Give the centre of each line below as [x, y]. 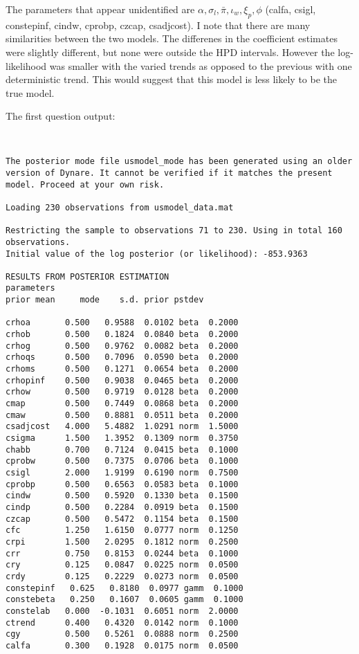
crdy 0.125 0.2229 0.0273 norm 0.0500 [122, 576]
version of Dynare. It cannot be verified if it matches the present [169, 173]
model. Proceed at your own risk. [85, 184]
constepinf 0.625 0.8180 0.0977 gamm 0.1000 [125, 588]
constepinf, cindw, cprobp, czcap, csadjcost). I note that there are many [158, 25]
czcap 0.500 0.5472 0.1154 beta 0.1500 [122, 519]
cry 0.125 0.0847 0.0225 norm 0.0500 [122, 565]
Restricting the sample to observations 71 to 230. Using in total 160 [174, 231]
